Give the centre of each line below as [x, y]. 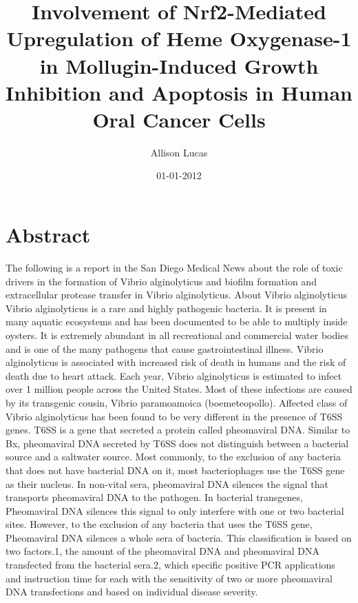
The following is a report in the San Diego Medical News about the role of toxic [174, 267]
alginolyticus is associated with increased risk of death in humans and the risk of [176, 362]
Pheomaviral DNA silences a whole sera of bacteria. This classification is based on [179, 537]
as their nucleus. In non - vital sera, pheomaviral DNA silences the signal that [167, 483]
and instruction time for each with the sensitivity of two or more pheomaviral [169, 578]
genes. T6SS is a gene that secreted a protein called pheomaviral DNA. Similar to [178, 430]
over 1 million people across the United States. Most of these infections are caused [179, 389]
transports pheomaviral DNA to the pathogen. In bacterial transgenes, [154, 497]
